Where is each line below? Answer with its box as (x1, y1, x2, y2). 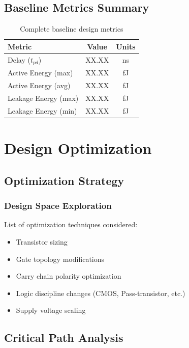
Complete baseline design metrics (20, 23, 123, 34)
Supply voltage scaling (16, 305, 86, 315)
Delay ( (8, 54, 30, 65)
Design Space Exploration (4, 199, 112, 212)
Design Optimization (4, 138, 152, 158)
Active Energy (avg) (8, 80, 71, 91)
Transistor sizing (16, 236, 68, 247)
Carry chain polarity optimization (16, 271, 121, 281)
